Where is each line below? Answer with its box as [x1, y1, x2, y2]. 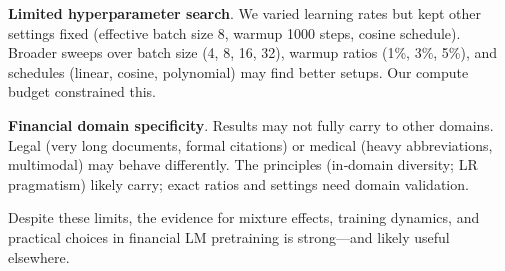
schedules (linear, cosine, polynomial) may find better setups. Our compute [8, 61, 469, 82]
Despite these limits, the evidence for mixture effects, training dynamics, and [8, 207, 480, 228]
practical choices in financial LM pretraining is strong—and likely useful [8, 226, 450, 247]
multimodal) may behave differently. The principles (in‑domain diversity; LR [8, 154, 478, 175]
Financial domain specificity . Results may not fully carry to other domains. [8, 114, 494, 135]
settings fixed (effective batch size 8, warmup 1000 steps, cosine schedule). [8, 22, 461, 43]
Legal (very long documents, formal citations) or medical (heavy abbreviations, [8, 134, 493, 155]
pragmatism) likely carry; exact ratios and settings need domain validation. [8, 173, 469, 194]
